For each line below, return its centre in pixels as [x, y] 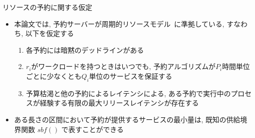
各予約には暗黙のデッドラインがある [85, 50]
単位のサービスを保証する [130, 76]
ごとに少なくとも [54, 76]
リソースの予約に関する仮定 [48, 7]
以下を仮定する [50, 33]
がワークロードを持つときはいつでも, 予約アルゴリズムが [124, 66]
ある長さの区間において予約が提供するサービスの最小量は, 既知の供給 [127, 119]
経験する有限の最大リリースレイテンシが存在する [119, 103]
